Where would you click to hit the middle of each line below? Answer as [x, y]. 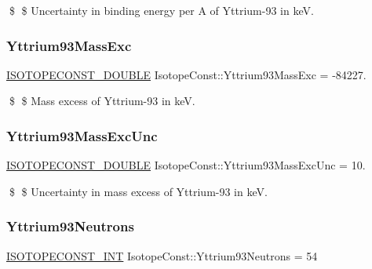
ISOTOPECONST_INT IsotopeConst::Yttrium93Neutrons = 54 [162, 255]
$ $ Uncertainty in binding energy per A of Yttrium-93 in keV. [161, 10]
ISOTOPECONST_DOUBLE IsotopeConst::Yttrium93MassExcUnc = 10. [186, 165]
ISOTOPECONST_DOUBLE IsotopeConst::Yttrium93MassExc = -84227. [186, 74]
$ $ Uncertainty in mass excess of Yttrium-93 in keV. [138, 191]
